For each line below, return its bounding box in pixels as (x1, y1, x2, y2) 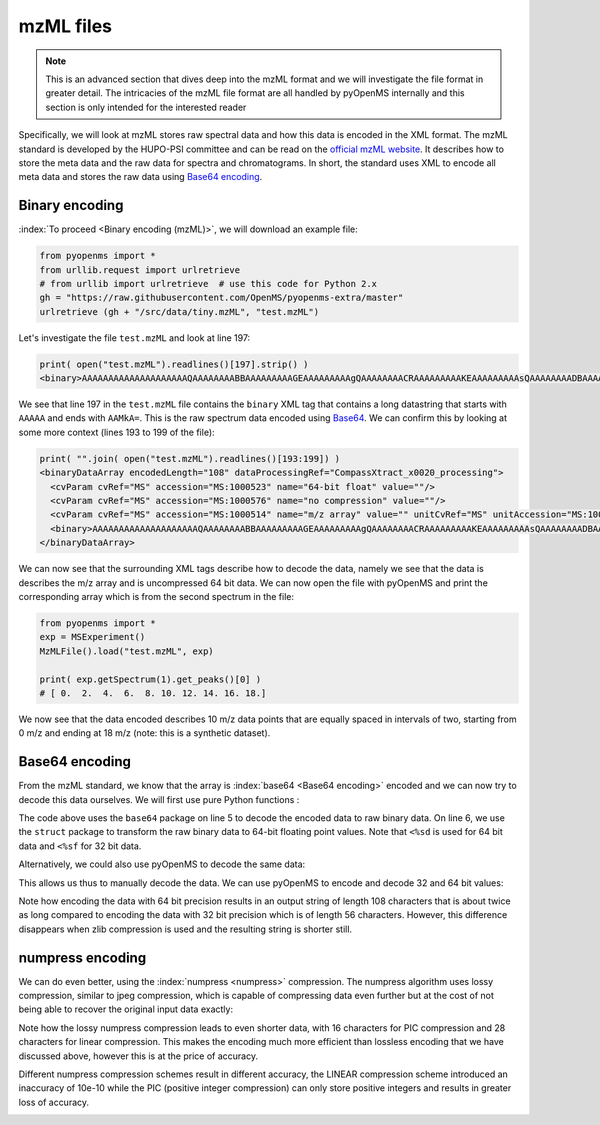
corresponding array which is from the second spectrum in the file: (18, 590, 295, 602)
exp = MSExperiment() (39, 631, 146, 643)
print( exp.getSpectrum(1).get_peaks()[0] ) (39, 673, 262, 685)
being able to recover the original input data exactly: (18, 1003, 234, 1015)
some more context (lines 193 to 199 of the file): (18, 426, 215, 438)
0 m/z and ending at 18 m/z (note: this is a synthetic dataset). (18, 727, 271, 739)
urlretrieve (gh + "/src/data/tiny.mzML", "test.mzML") (39, 306, 320, 317)
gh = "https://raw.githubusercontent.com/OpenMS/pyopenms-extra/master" (39, 292, 404, 304)
